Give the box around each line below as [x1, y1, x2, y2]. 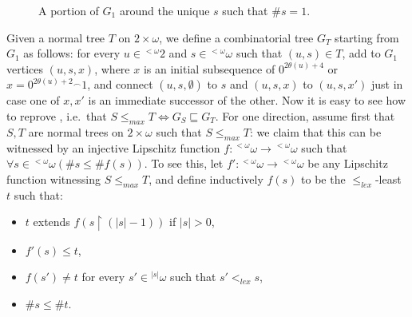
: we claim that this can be [250, 123, 382, 140]
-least [374, 170, 402, 187]
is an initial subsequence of [143, 60, 275, 77]
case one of [6, 92, 60, 109]
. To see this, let [144, 155, 224, 172]
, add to [342, 45, 381, 61]
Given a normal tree [6, 29, 105, 46]
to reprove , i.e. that [6, 107, 107, 124]
